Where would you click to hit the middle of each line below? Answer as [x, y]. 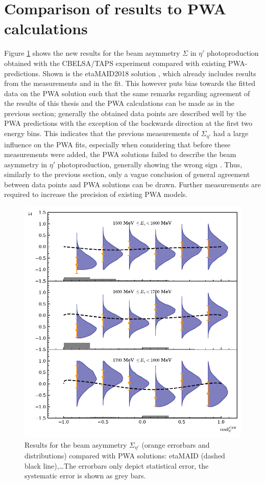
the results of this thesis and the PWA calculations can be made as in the [119, 103]
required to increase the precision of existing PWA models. [96, 194]
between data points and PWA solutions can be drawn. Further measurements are [132, 184]
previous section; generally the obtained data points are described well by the [125, 113]
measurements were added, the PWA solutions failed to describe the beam [120, 154]
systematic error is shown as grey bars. [85, 476]
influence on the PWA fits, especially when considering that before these [117, 144]
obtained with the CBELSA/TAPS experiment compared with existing [115, 63]
